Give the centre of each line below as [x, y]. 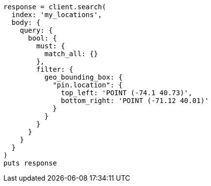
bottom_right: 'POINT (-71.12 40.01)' [135, 101]
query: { [36, 30]
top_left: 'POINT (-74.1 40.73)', [127, 93]
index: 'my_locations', [57, 15]
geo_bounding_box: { [84, 77]
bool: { [42, 38]
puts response [30, 163]
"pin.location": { [88, 85]
